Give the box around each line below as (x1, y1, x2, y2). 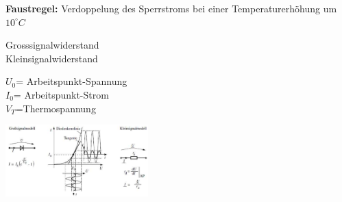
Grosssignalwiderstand (5, 38, 99, 52)
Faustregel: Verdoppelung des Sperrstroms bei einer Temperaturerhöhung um (5, 1, 337, 15)
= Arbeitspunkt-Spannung (16, 74, 127, 88)
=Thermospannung (15, 101, 96, 115)
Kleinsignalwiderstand (5, 51, 98, 65)
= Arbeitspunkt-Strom (13, 87, 109, 101)
